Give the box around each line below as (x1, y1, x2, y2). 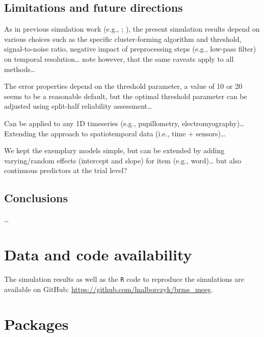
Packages (4, 314, 69, 334)
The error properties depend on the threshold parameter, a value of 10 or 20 (4, 81, 243, 91)
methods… (4, 63, 36, 74)
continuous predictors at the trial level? (4, 165, 127, 176)
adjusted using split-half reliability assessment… (4, 101, 152, 111)
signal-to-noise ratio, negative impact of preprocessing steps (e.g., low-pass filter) (4, 43, 256, 54)
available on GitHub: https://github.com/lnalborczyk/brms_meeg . (4, 283, 213, 294)
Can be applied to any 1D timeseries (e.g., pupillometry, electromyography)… (4, 117, 245, 128)
